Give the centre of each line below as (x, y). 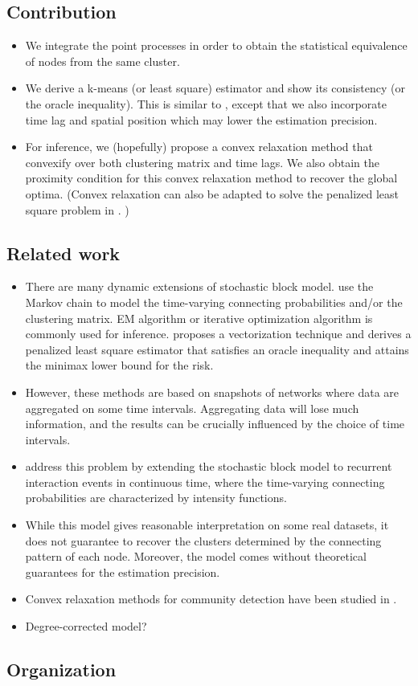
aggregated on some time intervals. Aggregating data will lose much (192, 408)
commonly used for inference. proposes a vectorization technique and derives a (218, 334)
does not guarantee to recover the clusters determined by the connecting (203, 540)
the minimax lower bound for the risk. (119, 365)
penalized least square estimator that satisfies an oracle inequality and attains (217, 349)
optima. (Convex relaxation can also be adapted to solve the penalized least (212, 193)
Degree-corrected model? (86, 626)
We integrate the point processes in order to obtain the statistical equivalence (216, 45)
